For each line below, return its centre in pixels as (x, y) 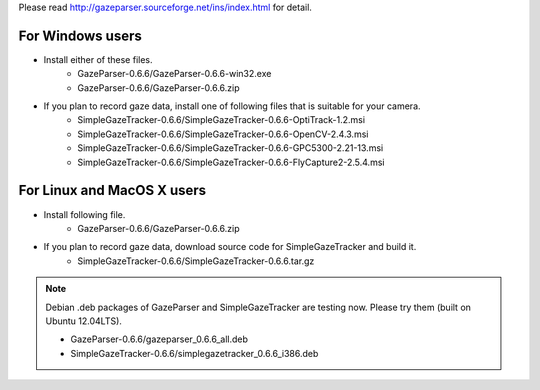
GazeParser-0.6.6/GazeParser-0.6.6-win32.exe (174, 74)
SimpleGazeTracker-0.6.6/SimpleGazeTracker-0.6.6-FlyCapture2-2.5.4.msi (231, 162)
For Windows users (80, 35)
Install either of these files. (98, 59)
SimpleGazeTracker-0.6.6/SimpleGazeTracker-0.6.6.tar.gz (196, 261)
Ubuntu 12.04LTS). (83, 321)
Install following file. (84, 214)
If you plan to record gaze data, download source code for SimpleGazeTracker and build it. (230, 247)
